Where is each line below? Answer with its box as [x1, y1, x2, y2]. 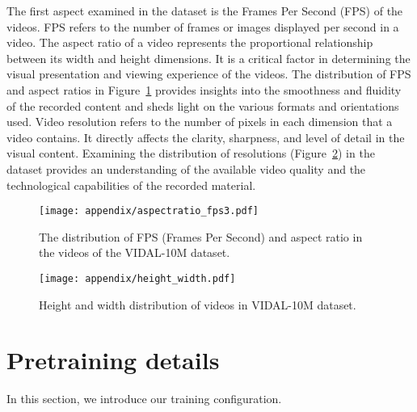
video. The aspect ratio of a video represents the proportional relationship [6, 34, 373, 51]
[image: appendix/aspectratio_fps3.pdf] [39, 205, 259, 217]
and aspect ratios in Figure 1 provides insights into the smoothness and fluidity [6, 81, 402, 98]
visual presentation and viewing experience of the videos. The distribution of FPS [6, 65, 411, 82]
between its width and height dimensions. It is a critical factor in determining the [6, 49, 411, 66]
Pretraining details [6, 343, 220, 376]
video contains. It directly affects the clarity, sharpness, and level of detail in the [6, 128, 405, 145]
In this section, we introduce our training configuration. [6, 390, 282, 407]
